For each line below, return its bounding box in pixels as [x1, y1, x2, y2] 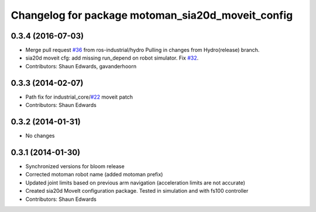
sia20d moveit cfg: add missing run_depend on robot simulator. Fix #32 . [25, 54, 199, 61]
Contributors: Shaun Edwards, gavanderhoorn [25, 62, 137, 69]
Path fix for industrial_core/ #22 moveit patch [25, 93, 133, 100]
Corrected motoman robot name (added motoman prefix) [25, 171, 163, 178]
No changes [25, 132, 55, 140]
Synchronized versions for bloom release [25, 162, 125, 169]
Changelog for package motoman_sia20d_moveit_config [11, 9, 293, 22]
